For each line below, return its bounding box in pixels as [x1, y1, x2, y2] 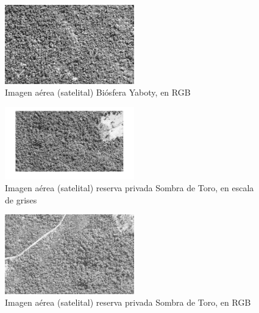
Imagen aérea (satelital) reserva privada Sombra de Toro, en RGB [5, 296, 251, 309]
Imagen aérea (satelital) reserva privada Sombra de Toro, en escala [5, 181, 254, 194]
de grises [5, 193, 37, 206]
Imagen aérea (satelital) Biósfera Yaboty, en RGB [5, 86, 191, 99]
